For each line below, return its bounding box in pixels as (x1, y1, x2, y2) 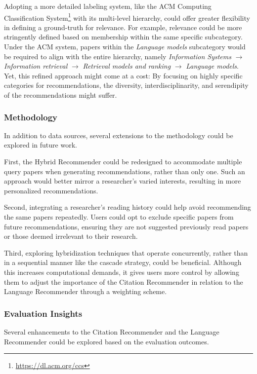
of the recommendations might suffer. (4, 90, 117, 100)
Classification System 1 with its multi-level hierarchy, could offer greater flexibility (4, 11, 250, 23)
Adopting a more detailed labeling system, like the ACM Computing (4, 1, 212, 11)
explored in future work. (4, 140, 77, 150)
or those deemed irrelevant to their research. (4, 231, 138, 241)
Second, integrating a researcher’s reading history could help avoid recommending (4, 202, 251, 212)
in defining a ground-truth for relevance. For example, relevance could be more (4, 22, 242, 32)
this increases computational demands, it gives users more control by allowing (4, 266, 239, 277)
